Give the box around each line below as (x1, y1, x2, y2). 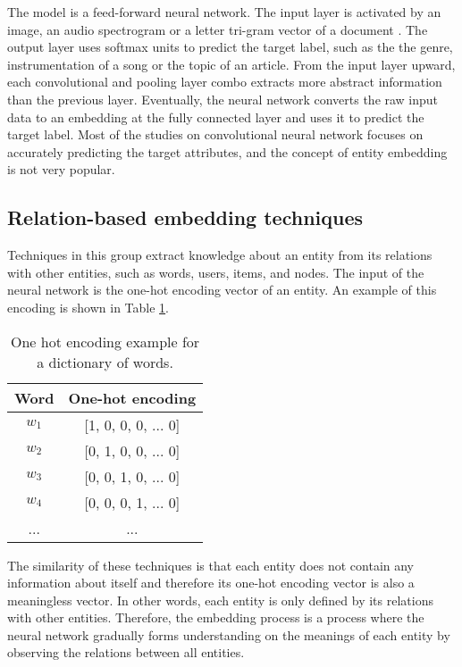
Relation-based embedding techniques (7, 204, 364, 231)
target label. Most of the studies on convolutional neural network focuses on (7, 125, 424, 144)
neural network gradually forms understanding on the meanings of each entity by (7, 625, 450, 644)
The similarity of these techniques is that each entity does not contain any (7, 555, 414, 574)
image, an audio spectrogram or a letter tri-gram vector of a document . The (7, 20, 428, 38)
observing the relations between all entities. (7, 643, 245, 662)
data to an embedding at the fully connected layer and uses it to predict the (7, 107, 424, 126)
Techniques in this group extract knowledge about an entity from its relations (7, 246, 433, 264)
